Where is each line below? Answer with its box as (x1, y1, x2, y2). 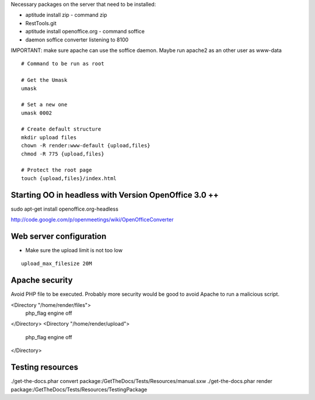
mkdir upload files (21, 134, 77, 140)
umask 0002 (21, 109, 52, 116)
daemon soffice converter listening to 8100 (25, 36, 129, 43)
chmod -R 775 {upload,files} (21, 150, 104, 157)
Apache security (10, 275, 73, 285)
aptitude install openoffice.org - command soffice (25, 28, 145, 35)
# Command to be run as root (21, 60, 104, 67)
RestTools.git (25, 19, 57, 26)
